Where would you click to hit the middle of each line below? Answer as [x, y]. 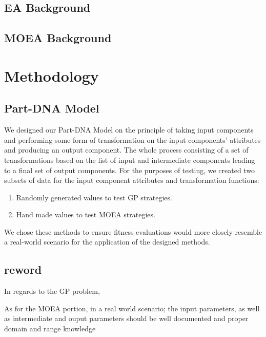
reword [23, 269]
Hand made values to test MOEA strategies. [86, 214]
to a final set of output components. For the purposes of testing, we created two [130, 170]
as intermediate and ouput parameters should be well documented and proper [126, 318]
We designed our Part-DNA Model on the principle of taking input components [129, 130]
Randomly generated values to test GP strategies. [94, 197]
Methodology [52, 75]
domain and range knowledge [50, 329]
